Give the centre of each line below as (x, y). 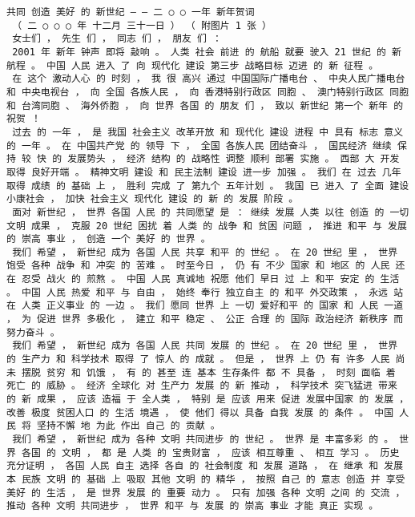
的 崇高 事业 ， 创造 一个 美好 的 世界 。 (109, 239)
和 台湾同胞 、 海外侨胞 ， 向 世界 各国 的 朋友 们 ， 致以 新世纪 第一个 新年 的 (205, 105)
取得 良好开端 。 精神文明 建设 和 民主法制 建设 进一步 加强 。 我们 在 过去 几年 (204, 172)
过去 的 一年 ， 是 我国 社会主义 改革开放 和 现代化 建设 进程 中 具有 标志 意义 (208, 132)
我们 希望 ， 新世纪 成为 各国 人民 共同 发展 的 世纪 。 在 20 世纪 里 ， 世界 (205, 346)
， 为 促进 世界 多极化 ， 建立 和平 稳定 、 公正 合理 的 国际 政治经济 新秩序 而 (205, 319)
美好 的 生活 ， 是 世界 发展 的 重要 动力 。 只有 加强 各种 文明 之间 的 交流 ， (206, 493)
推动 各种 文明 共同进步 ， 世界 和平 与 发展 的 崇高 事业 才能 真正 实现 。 (193, 506)
